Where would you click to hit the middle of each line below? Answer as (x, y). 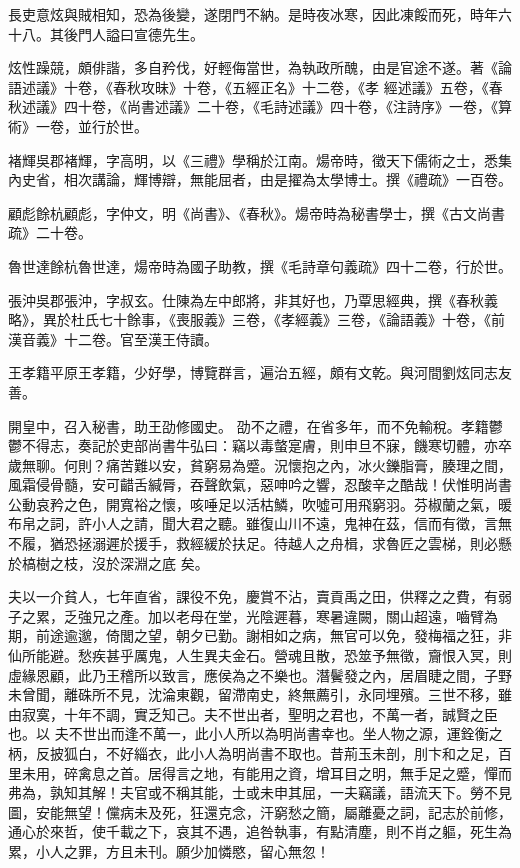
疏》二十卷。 (50, 232)
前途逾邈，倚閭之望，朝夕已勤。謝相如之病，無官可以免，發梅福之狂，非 (273, 635)
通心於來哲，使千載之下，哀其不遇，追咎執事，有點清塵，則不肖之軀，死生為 (260, 831)
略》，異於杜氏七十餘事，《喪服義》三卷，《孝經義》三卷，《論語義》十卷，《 (249, 319)
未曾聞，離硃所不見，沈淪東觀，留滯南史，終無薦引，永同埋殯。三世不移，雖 (260, 694)
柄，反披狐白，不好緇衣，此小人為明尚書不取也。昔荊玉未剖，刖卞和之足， (253, 753)
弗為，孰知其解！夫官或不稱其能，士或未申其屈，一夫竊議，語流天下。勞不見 (260, 792)
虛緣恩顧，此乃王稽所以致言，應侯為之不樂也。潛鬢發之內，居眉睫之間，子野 (260, 674)
